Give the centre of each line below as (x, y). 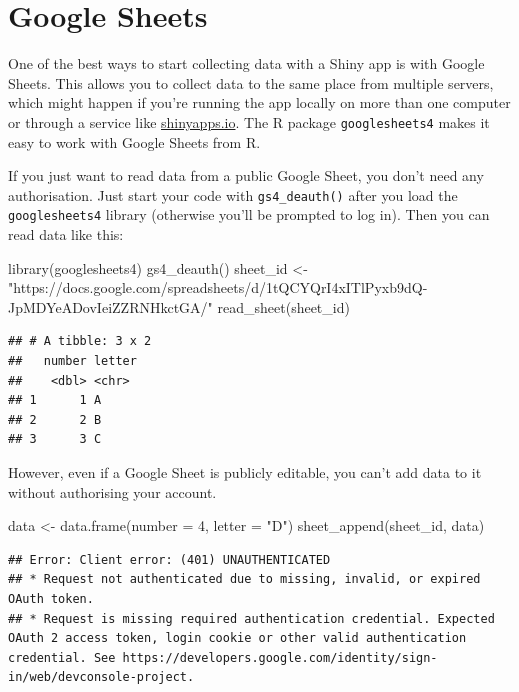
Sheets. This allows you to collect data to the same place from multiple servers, (251, 82)
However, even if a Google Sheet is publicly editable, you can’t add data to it (245, 472)
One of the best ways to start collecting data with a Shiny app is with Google (246, 63)
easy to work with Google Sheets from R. (134, 141)
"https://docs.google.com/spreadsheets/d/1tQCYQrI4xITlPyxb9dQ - (218, 287)
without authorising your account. (112, 491)
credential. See (62, 657)
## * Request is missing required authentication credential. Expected (251, 618)
